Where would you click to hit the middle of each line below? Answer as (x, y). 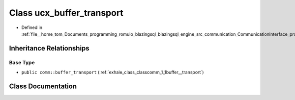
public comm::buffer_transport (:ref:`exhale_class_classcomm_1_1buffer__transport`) (113, 72)
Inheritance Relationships (49, 48)
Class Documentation (43, 86)
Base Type (22, 62)
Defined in (32, 27)
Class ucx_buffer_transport (66, 13)
